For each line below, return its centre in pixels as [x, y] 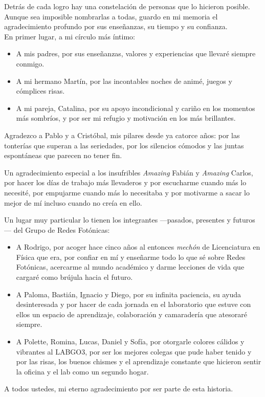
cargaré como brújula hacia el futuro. [74, 277]
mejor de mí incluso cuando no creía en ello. [73, 202]
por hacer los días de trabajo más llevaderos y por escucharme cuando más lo [125, 182]
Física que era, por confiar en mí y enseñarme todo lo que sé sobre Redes [131, 257]
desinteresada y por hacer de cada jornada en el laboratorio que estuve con [134, 304]
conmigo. [30, 63]
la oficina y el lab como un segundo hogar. [82, 371]
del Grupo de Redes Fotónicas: [62, 229]
